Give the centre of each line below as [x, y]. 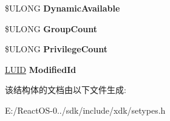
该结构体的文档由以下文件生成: [66, 90]
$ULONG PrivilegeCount [56, 49]
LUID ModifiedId [41, 69]
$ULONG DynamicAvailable [63, 8]
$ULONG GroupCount [51, 28]
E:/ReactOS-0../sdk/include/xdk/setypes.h [85, 110]
